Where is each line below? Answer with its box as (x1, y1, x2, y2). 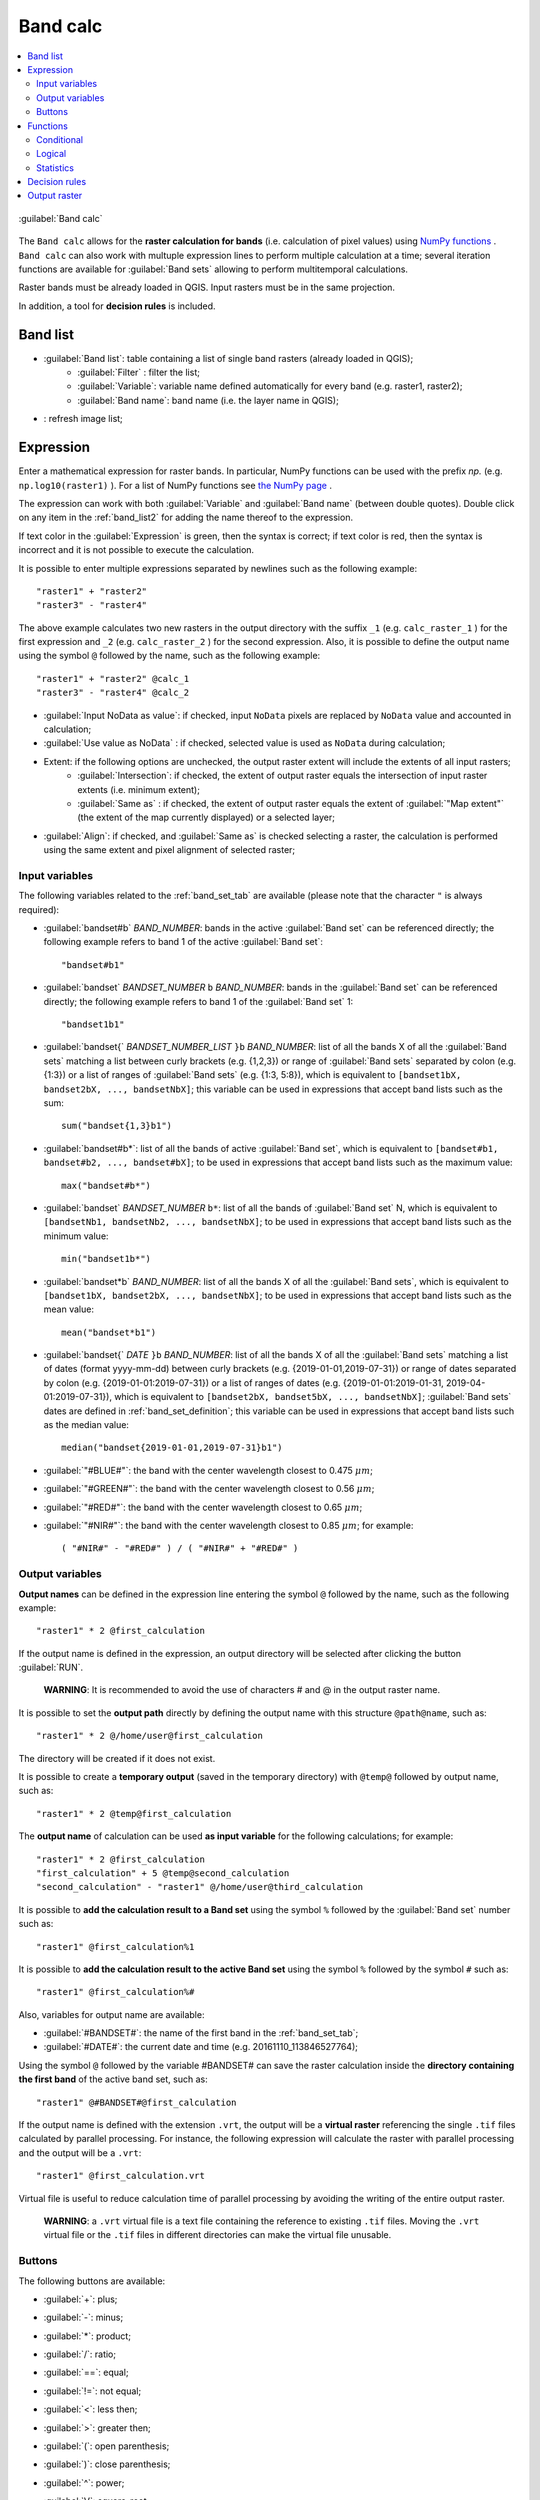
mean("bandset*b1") (61, 1326, 157, 1338)
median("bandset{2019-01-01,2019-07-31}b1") (61, 1442, 284, 1454)
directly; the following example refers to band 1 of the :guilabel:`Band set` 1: (43, 995, 354, 1007)
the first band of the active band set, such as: (18, 2073, 209, 2085)
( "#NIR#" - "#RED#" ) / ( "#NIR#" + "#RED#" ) (61, 1543, 299, 1554)
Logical (36, 148, 67, 160)
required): (18, 903, 60, 915)
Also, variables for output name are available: (18, 2008, 205, 2020)
